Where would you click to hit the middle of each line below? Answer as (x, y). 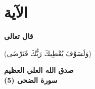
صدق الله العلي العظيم (39, 70)
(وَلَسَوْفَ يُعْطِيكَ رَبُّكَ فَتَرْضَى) (48, 53)
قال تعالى (19, 36)
